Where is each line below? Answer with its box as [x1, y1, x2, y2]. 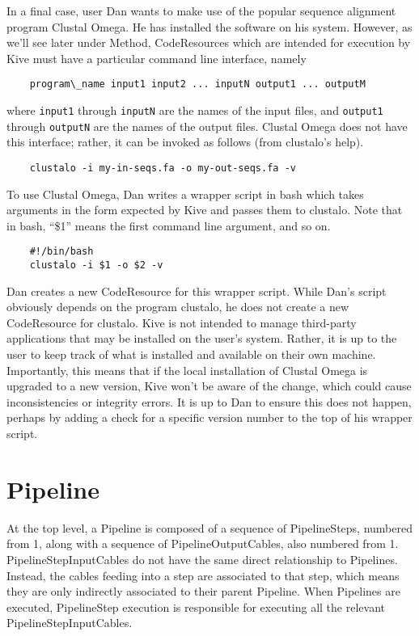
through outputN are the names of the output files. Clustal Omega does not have [6, 117, 408, 134]
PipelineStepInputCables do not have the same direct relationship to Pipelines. [6, 550, 398, 567]
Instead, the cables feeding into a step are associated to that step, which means [6, 567, 400, 583]
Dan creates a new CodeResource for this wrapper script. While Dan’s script [6, 282, 387, 299]
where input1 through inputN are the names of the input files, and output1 [6, 102, 383, 119]
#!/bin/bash [29, 246, 94, 258]
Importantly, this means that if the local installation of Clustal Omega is [6, 361, 368, 378]
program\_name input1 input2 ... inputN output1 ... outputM [29, 78, 366, 91]
